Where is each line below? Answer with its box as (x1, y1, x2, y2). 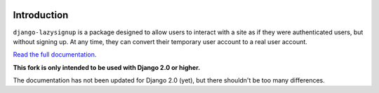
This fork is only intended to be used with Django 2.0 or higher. (13, 63, 201, 71)
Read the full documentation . (13, 50, 97, 59)
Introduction (13, 9, 69, 21)
